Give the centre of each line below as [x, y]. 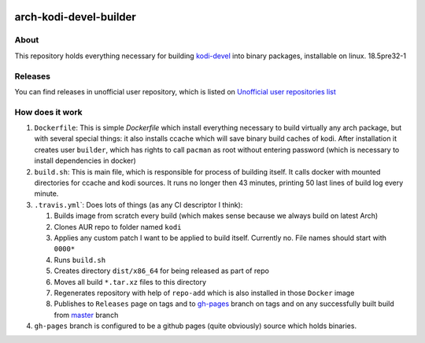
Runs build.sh [80, 260]
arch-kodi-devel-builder [76, 17]
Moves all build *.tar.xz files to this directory [130, 282]
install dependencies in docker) [85, 160]
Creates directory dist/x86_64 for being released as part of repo [161, 271]
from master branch [86, 315]
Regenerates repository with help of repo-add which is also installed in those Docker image [204, 293]
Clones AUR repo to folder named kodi [118, 227]
